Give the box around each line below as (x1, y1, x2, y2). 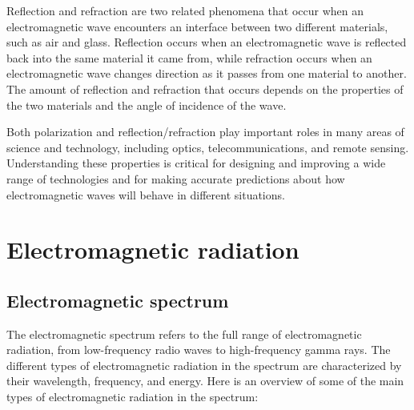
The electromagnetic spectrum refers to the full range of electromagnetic (6, 325, 362, 342)
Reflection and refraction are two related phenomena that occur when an (6, 2, 364, 18)
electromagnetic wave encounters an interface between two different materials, (6, 18, 388, 34)
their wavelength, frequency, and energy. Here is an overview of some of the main (6, 372, 404, 389)
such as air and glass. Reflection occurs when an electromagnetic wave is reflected (6, 34, 407, 50)
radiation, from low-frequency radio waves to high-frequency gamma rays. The (6, 341, 391, 358)
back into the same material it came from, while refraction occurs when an (6, 49, 372, 66)
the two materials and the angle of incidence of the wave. (6, 96, 287, 113)
